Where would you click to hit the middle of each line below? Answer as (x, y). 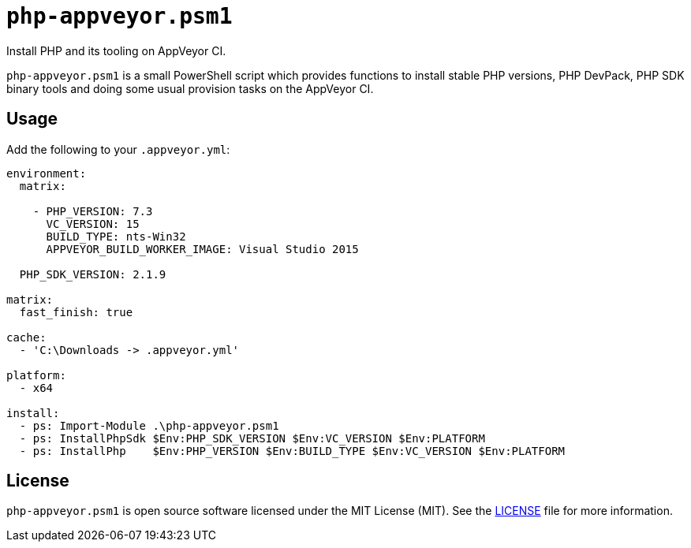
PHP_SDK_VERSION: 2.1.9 (93, 274)
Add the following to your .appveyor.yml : (118, 149)
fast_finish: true (76, 312)
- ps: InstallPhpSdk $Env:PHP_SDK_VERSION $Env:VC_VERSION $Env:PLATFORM (252, 438)
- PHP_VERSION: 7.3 (93, 211)
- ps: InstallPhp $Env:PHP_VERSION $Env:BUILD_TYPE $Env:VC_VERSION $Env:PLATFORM (292, 451)
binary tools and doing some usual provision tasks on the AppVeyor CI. (190, 88)
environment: (47, 173)
